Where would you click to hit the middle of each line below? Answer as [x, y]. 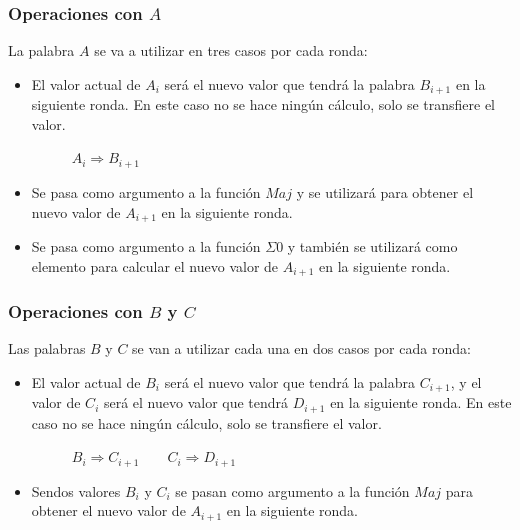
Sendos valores [76, 490]
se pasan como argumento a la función [292, 490]
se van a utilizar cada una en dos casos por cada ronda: [301, 348]
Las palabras [47, 348]
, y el [466, 381]
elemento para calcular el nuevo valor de [155, 265]
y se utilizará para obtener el [385, 191]
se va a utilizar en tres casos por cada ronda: [231, 50]
